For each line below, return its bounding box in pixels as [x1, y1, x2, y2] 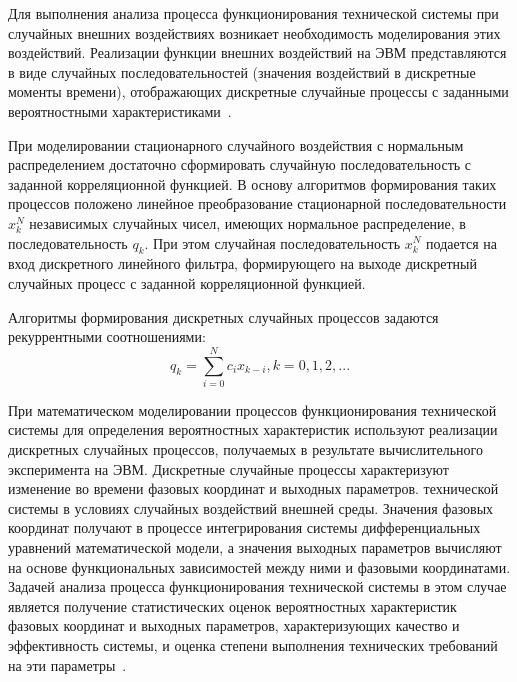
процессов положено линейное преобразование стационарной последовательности [8, 193, 507, 214]
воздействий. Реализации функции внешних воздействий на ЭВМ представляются [8, 42, 507, 63]
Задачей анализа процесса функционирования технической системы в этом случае [8, 576, 507, 597]
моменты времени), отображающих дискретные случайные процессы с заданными [8, 81, 509, 102]
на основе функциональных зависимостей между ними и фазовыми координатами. [8, 556, 511, 577]
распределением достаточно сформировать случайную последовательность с [8, 154, 472, 175]
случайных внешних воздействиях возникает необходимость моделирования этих [8, 22, 501, 43]
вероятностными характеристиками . [8, 100, 232, 121]
